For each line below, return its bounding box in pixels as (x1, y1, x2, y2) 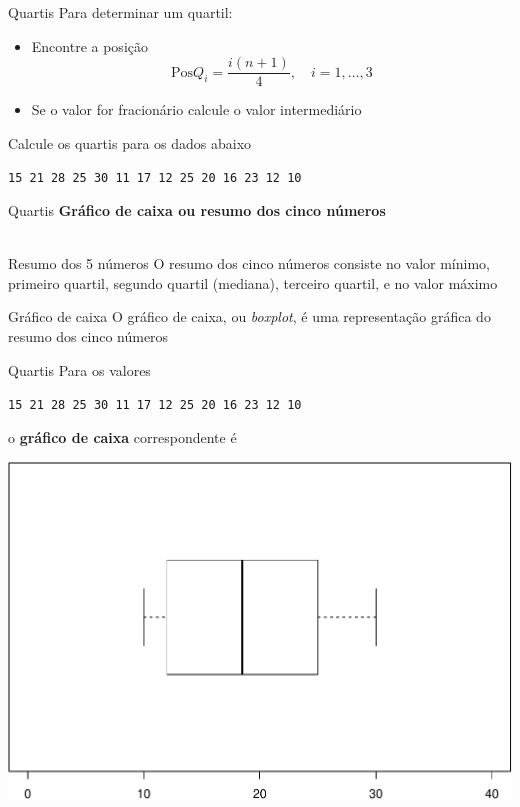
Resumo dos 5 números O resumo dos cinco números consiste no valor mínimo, (8, 253, 490, 274)
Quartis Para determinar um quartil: (8, 2, 233, 22)
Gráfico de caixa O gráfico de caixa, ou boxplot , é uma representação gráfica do (8, 306, 491, 327)
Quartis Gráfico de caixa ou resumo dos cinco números (8, 200, 386, 221)
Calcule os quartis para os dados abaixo (8, 132, 252, 153)
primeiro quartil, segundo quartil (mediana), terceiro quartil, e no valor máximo (8, 272, 498, 293)
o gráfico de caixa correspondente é (8, 426, 237, 447)
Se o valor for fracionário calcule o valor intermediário (31, 99, 362, 120)
